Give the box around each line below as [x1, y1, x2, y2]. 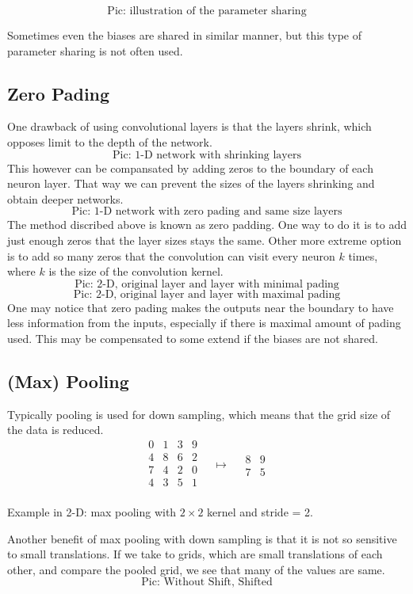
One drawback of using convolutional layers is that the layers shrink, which [7, 118, 372, 135]
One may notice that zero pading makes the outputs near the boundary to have [7, 299, 394, 315]
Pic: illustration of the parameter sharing [107, 6, 307, 17]
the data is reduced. [7, 421, 104, 438]
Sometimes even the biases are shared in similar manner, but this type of [7, 27, 362, 43]
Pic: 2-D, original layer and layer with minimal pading [75, 278, 339, 290]
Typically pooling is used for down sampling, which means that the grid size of [7, 406, 391, 422]
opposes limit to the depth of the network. [7, 133, 212, 150]
